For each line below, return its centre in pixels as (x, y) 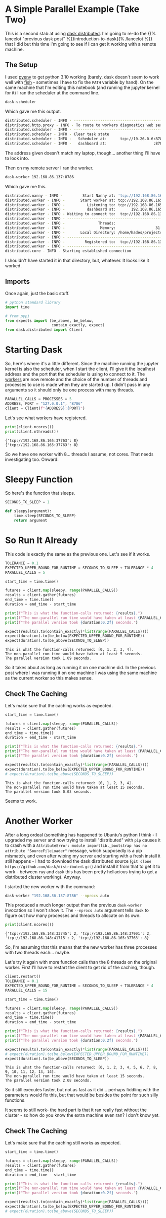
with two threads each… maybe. (38, 953)
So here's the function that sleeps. (40, 493)
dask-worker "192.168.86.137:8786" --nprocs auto (57, 896)
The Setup (21, 65)
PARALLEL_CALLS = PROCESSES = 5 (38, 399)
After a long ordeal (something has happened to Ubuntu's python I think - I (81, 835)
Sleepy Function (39, 479)
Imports (18, 281)
